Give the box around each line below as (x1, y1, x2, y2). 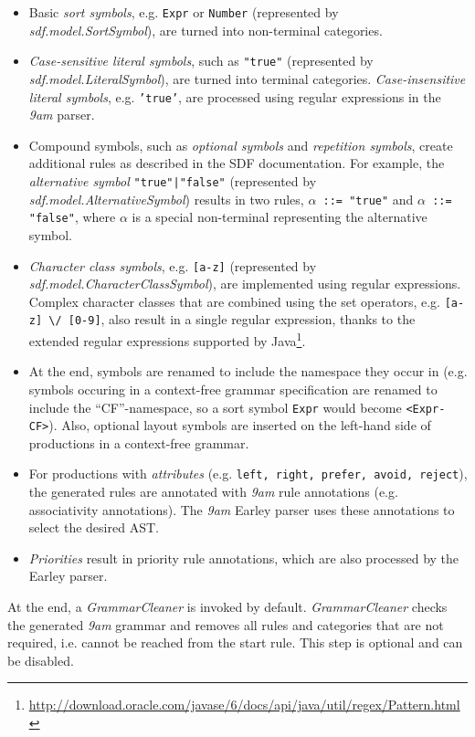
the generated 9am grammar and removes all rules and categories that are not (7, 615, 444, 634)
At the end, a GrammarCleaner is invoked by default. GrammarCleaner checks (7, 597, 448, 616)
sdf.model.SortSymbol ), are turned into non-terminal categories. (28, 20, 383, 39)
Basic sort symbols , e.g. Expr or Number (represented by (28, 3, 339, 21)
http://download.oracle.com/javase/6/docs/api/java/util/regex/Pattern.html (28, 695, 460, 714)
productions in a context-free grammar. (28, 433, 249, 452)
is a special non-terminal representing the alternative (132, 207, 427, 226)
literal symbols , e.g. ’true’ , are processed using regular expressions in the (28, 87, 441, 106)
